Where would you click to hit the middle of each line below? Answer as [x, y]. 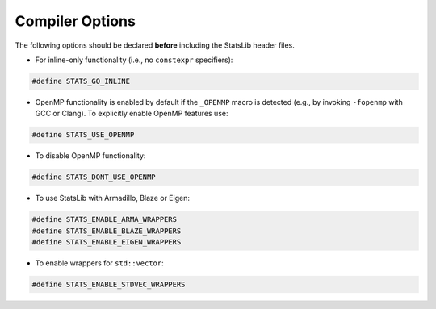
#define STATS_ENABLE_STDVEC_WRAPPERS [109, 284]
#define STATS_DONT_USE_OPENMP [94, 177]
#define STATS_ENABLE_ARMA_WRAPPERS [105, 219]
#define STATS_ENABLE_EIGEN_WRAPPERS [107, 242]
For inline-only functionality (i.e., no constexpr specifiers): [134, 60]
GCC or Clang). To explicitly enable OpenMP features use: [132, 114]
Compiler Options [75, 21]
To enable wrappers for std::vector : [100, 263]
